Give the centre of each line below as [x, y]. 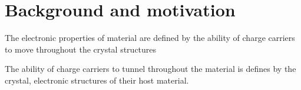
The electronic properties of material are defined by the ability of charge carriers [150, 38]
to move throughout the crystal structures [81, 49]
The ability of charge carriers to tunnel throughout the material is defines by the [150, 69]
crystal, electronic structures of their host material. [97, 80]
